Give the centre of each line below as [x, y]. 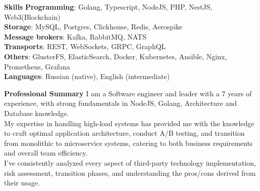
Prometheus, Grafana [37, 66]
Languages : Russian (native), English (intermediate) [87, 76]
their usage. [22, 183]
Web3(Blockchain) [32, 16]
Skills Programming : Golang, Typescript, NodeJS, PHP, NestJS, [108, 7]
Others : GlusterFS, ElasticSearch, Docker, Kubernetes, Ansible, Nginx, [116, 56]
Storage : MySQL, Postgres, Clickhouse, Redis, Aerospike [93, 27]
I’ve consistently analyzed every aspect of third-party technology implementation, [130, 162]
